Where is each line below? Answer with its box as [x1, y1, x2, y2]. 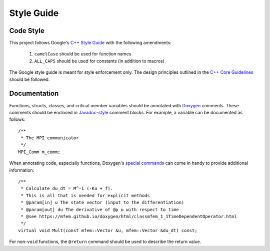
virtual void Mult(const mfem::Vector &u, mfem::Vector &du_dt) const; [18, 228, 197, 233]
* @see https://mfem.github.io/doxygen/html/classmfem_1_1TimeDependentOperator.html [20, 214, 237, 219]
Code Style [9, 26, 44, 35]
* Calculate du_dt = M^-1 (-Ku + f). [20, 186, 113, 192]
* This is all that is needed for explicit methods [20, 193, 150, 198]
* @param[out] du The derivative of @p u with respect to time [20, 207, 179, 212]
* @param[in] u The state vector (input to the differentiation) [20, 200, 184, 206]
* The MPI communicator [20, 135, 79, 141]
